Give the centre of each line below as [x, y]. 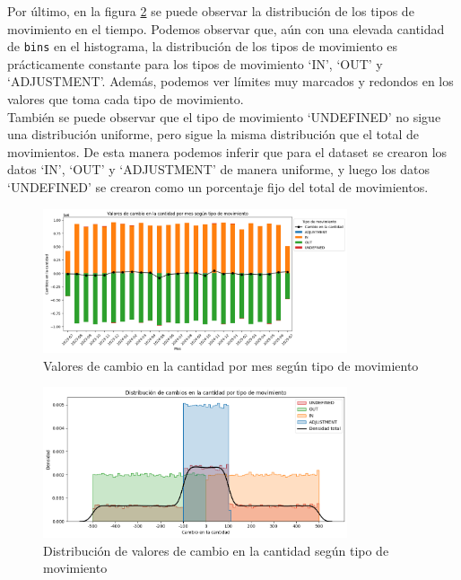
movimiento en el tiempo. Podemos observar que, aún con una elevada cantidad [226, 28]
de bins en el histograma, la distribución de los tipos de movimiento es [203, 46]
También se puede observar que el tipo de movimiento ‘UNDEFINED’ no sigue [224, 116]
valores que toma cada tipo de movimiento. [126, 99]
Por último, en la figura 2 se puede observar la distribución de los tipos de [211, 11]
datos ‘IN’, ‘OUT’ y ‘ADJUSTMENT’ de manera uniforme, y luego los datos [219, 169]
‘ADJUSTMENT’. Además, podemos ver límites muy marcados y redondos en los [230, 81]
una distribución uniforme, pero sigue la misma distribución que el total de [213, 134]
